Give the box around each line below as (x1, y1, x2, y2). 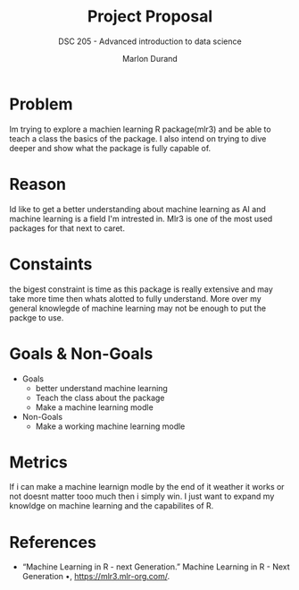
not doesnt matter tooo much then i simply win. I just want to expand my (9, 491, 275, 502)
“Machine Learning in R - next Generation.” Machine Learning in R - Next (21, 561, 290, 572)
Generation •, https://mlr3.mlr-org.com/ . (21, 571, 170, 582)
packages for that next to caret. (9, 222, 125, 234)
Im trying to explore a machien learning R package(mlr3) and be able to (9, 124, 271, 134)
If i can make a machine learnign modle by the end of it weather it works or (9, 482, 285, 492)
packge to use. (9, 312, 64, 323)
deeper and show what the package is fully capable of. (9, 142, 212, 153)
